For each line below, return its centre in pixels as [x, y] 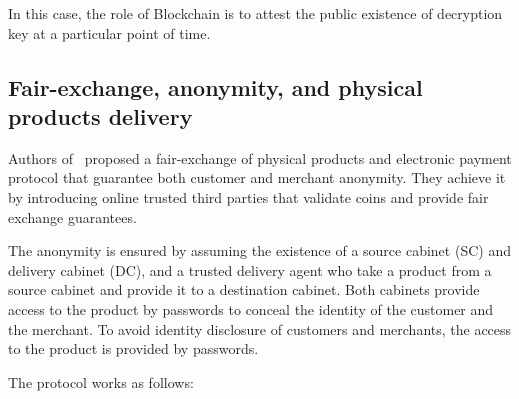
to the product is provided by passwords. [133, 348]
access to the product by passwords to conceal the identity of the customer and [251, 308]
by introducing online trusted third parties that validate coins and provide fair [248, 196]
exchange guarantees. [72, 216]
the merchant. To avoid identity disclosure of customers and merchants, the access [260, 328]
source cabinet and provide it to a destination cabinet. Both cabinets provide [244, 289]
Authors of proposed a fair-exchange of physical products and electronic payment [260, 157]
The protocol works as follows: [101, 381]
